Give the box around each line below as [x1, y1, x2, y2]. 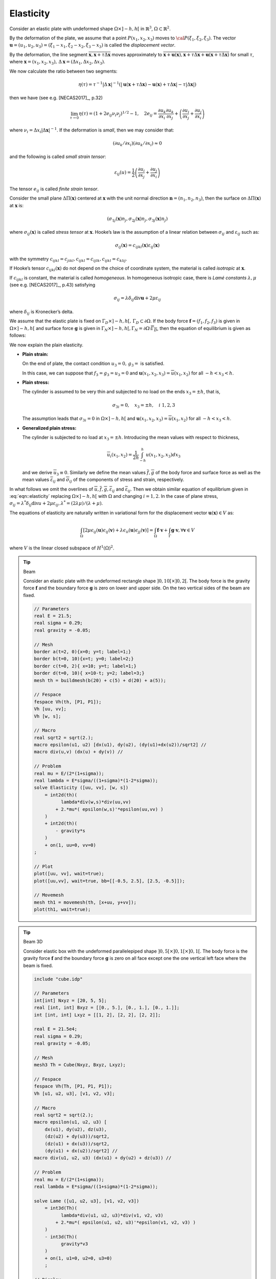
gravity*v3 [60, 1241, 88, 1247]
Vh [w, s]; [34, 713, 61, 719]
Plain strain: [22, 351, 49, 357]
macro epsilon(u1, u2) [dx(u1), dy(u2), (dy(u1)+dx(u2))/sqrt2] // [34, 742, 207, 748]
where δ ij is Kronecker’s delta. [9, 308, 74, 316]
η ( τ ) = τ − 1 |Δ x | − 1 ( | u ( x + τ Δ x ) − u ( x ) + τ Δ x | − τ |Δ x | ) [78, 81, 197, 87]
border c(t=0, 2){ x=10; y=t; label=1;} [34, 663, 136, 669]
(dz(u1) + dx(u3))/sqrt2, [44, 1141, 110, 1146]
